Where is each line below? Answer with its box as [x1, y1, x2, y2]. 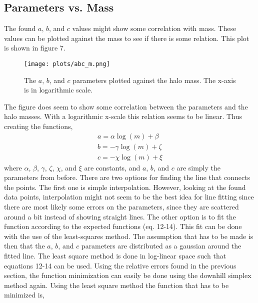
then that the [4, 240, 45, 251]
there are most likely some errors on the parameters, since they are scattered [4, 201, 239, 212]
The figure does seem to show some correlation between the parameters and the [4, 101, 248, 111]
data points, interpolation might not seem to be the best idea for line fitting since [4, 191, 254, 202]
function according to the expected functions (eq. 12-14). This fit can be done [4, 221, 242, 231]
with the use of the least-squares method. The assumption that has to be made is [4, 230, 253, 241]
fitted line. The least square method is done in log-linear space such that [4, 250, 226, 261]
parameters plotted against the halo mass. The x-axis [72, 74, 236, 85]
